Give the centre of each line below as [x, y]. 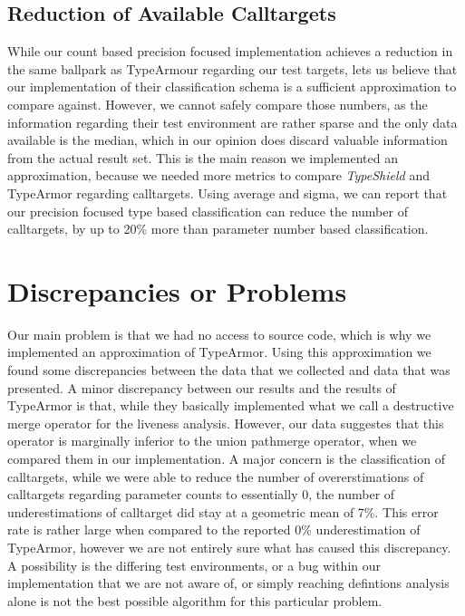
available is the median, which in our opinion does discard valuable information [228, 140]
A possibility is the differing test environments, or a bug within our [194, 565]
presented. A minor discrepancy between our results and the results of [202, 387]
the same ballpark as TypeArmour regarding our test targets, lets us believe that [232, 68]
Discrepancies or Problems [177, 290]
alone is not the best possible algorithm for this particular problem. [195, 600]
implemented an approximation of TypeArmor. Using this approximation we [219, 352]
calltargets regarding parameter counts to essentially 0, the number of [201, 494]
